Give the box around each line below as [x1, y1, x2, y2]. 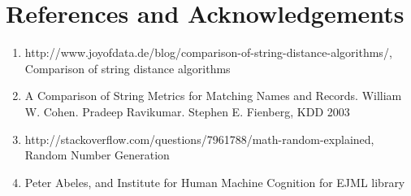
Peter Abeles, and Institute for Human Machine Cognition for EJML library [24, 173, 405, 190]
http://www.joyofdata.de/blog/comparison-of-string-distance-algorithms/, [24, 44, 392, 61]
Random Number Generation [24, 146, 170, 163]
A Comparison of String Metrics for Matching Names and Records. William [24, 87, 402, 104]
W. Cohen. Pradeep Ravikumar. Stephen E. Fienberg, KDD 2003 [24, 102, 350, 120]
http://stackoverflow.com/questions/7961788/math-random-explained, [24, 130, 374, 147]
